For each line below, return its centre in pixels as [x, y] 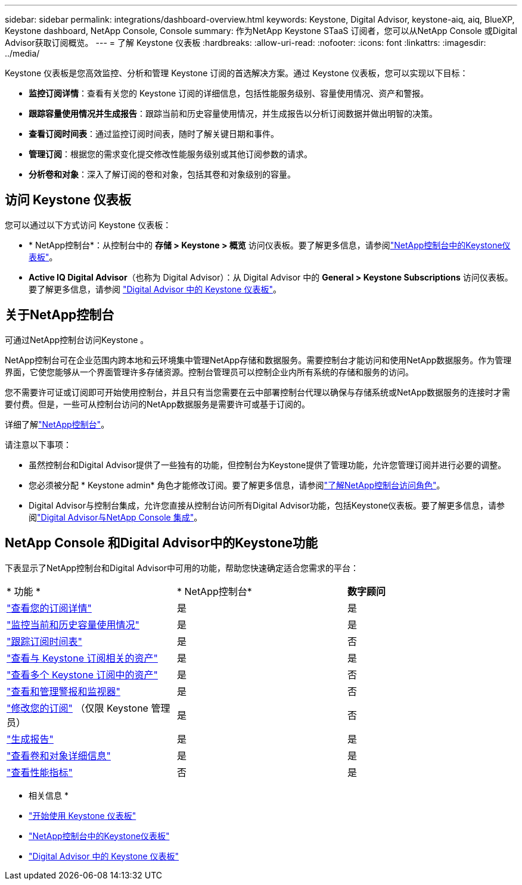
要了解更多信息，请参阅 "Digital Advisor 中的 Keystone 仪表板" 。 [155, 289]
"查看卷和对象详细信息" [59, 755]
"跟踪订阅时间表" [44, 641]
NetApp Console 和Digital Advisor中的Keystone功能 [161, 543]
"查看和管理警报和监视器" [63, 691]
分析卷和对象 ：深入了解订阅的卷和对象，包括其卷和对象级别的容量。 [162, 174]
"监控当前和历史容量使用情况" [73, 624]
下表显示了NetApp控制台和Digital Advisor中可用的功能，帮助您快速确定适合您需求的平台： [182, 568]
